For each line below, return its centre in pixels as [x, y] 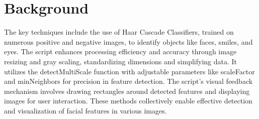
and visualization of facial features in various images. [85, 110]
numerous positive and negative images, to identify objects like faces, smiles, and [128, 41]
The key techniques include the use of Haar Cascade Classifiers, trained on [119, 32]
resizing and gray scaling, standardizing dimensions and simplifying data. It [121, 61]
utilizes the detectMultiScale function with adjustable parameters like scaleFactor [129, 71]
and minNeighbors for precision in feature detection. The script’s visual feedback [128, 81]
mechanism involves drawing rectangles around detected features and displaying [127, 91]
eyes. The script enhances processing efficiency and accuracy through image [120, 51]
